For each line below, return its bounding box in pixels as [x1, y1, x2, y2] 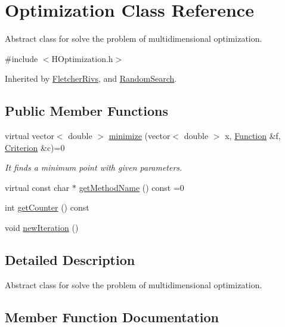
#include [5, 52, 38, 64]
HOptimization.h [51, 52, 113, 64]
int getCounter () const [5, 201, 89, 214]
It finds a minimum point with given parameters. [5, 161, 182, 174]
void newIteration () [5, 221, 79, 234]
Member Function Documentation [5, 307, 219, 326]
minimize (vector [109, 129, 171, 142]
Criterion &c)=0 [5, 141, 65, 153]
